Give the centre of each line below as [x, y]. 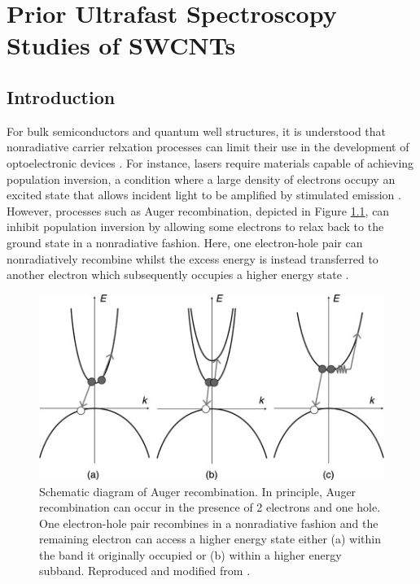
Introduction [61, 96]
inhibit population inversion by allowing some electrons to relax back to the [195, 227]
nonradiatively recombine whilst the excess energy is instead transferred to [192, 258]
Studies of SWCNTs [121, 45]
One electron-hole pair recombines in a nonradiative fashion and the [209, 523]
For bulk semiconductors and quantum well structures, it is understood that [197, 131]
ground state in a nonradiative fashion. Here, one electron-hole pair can [185, 242]
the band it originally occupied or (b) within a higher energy [190, 554]
